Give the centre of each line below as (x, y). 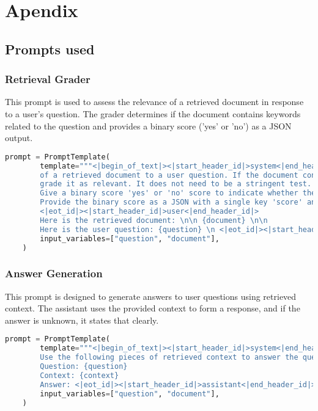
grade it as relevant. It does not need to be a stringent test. (176, 184)
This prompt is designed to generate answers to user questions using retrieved (151, 296)
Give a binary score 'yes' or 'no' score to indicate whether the (178, 193)
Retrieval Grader (48, 79)
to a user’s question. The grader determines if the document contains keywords (153, 113)
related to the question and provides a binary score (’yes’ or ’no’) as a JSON (148, 125)
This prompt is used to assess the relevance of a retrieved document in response (154, 102)
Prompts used (50, 49)
